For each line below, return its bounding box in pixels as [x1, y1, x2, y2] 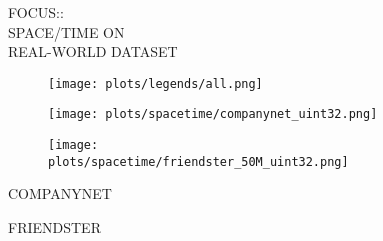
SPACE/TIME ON [8, 21, 125, 42]
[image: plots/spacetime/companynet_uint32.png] [48, 107, 378, 122]
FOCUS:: [8, 2, 64, 22]
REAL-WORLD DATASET [8, 41, 178, 62]
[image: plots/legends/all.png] [48, 76, 263, 91]
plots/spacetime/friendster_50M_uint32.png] [48, 154, 349, 169]
